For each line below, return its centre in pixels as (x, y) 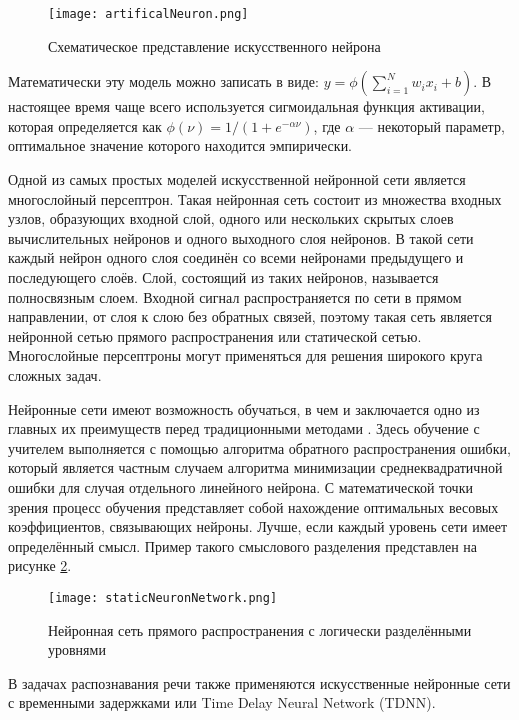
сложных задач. (55, 374)
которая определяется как (85, 125)
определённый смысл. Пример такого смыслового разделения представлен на (243, 545)
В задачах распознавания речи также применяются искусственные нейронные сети (259, 682)
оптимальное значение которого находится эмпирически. (180, 145)
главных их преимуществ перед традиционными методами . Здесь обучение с (244, 428)
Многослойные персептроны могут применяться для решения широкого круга (245, 355)
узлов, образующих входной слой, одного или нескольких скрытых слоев (231, 218)
